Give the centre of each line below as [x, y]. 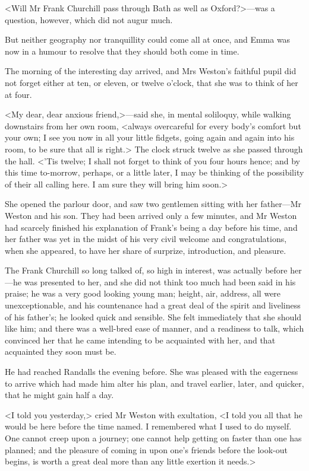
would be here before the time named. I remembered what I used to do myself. [148, 426]
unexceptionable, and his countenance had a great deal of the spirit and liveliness [153, 305]
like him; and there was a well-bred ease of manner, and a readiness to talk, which [154, 328]
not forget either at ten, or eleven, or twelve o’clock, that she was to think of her [152, 82]
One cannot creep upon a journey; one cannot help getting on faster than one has [153, 438]
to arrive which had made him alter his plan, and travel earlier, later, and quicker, [154, 383]
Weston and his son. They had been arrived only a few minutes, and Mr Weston [151, 215]
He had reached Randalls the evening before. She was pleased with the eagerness [152, 372]
